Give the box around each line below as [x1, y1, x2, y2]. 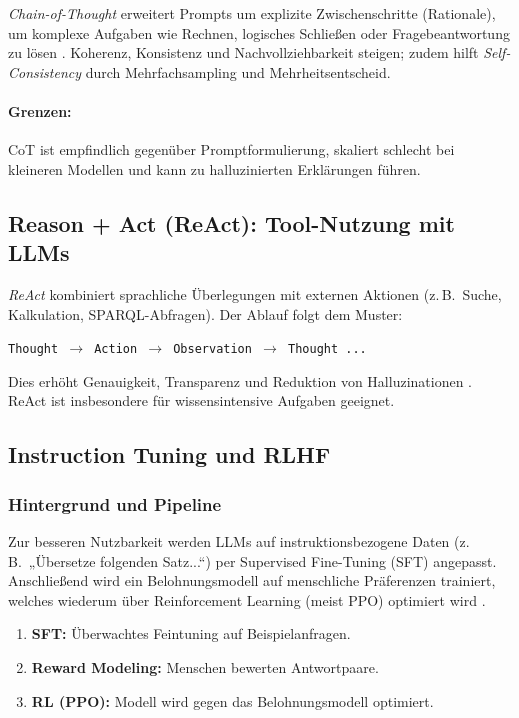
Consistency [8, 61, 81, 82]
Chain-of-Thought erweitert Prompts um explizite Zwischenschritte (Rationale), [8, 3, 496, 23]
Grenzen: [8, 100, 72, 121]
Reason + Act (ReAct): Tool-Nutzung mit [8, 207, 455, 238]
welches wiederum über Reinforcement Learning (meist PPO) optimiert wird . [8, 589, 486, 610]
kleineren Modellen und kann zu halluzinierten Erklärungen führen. [8, 158, 421, 179]
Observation [173, 342, 252, 357]
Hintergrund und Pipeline [8, 491, 222, 516]
